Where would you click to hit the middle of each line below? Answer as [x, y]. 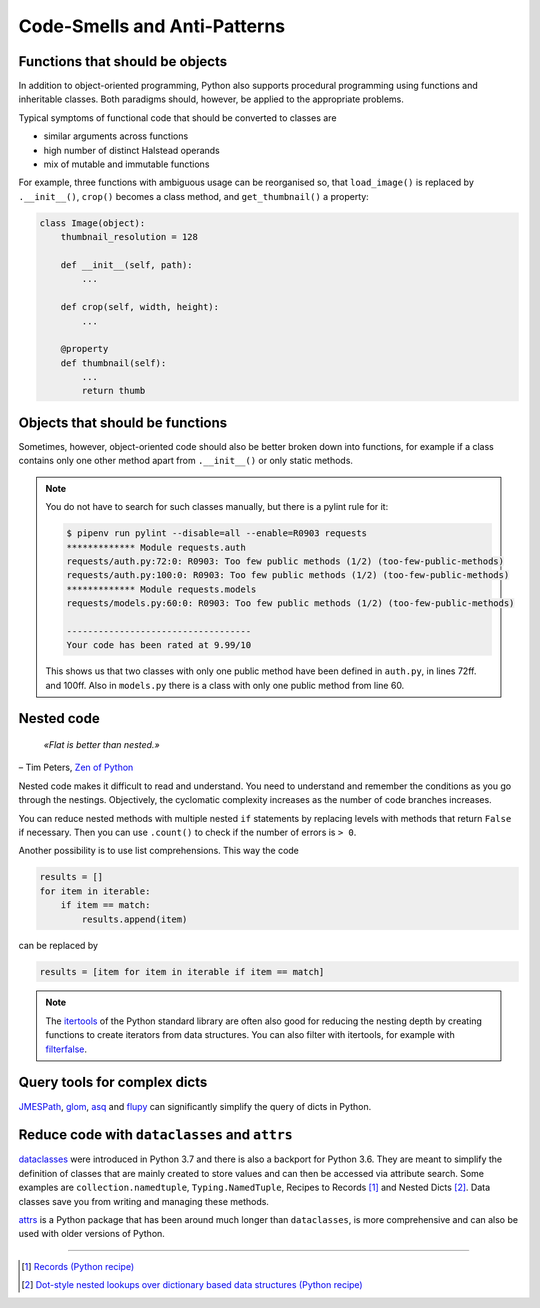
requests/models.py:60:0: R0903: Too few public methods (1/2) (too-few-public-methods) [290, 603]
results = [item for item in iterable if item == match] [182, 971]
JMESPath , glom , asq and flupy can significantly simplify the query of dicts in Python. [195, 1106]
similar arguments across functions [116, 136]
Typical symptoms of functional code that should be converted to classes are [177, 117]
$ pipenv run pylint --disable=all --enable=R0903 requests [217, 533]
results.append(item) [134, 919]
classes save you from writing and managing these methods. [144, 1201]
